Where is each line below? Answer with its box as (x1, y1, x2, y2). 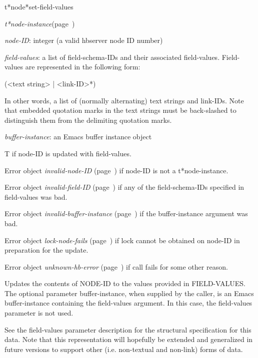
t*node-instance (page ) (4, 18, 75, 28)
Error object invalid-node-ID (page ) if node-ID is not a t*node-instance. (4, 165, 228, 175)
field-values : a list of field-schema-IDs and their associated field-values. (4, 51, 220, 62)
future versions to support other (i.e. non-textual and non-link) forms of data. (4, 344, 243, 354)
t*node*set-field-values (4, 1, 73, 11)
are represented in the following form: (25, 61, 140, 72)
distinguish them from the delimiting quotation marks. (4, 114, 172, 125)
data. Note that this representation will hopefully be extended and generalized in (4, 334, 253, 345)
